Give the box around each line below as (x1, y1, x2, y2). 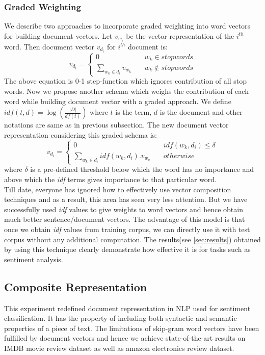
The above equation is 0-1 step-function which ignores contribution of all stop (4, 75, 247, 86)
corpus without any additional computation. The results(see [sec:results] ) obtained (4, 234, 261, 244)
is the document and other (160, 107, 243, 117)
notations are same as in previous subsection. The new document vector (4, 119, 229, 130)
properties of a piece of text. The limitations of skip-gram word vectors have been (4, 322, 259, 333)
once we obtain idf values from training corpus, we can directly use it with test (4, 224, 250, 234)
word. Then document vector (4, 41, 95, 52)
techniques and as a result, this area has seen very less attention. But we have (4, 194, 248, 205)
